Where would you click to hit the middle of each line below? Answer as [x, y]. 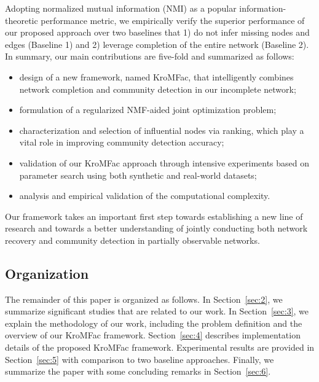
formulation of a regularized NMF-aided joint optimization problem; [148, 110]
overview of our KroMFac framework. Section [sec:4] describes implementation [153, 335]
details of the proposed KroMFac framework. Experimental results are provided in [160, 347]
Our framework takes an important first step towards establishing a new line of [154, 216]
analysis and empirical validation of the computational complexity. [145, 196]
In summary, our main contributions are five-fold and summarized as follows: [150, 56]
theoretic [22, 20]
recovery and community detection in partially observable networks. [132, 240]
